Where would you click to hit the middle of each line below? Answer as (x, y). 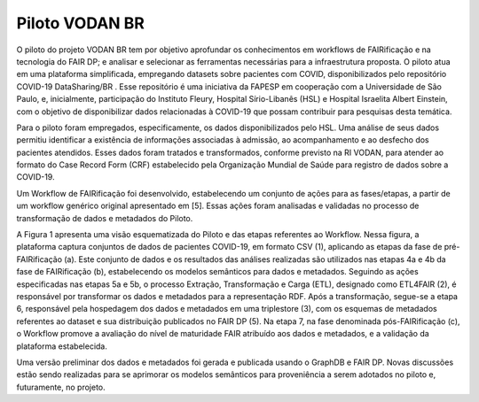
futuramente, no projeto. (61, 387)
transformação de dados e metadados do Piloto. (105, 218)
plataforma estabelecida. (62, 346)
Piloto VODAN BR (81, 23)
